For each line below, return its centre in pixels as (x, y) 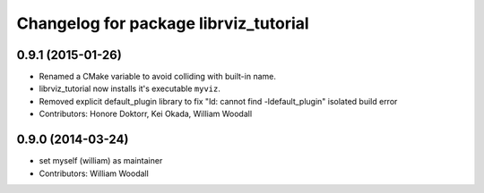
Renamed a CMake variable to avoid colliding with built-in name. (158, 77)
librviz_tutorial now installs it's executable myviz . (130, 88)
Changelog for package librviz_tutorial (163, 23)
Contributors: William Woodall (94, 173)
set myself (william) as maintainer (101, 161)
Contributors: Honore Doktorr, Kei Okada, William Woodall (146, 114)
